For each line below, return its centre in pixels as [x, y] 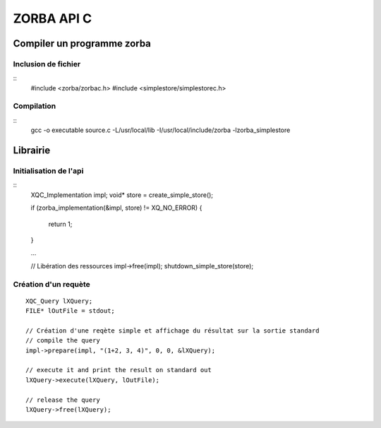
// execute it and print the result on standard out [119, 370]
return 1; [60, 224]
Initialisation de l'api [48, 171]
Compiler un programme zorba [82, 43]
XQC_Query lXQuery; [59, 301]
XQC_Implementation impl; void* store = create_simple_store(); [122, 195]
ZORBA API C [52, 18]
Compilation [35, 106]
